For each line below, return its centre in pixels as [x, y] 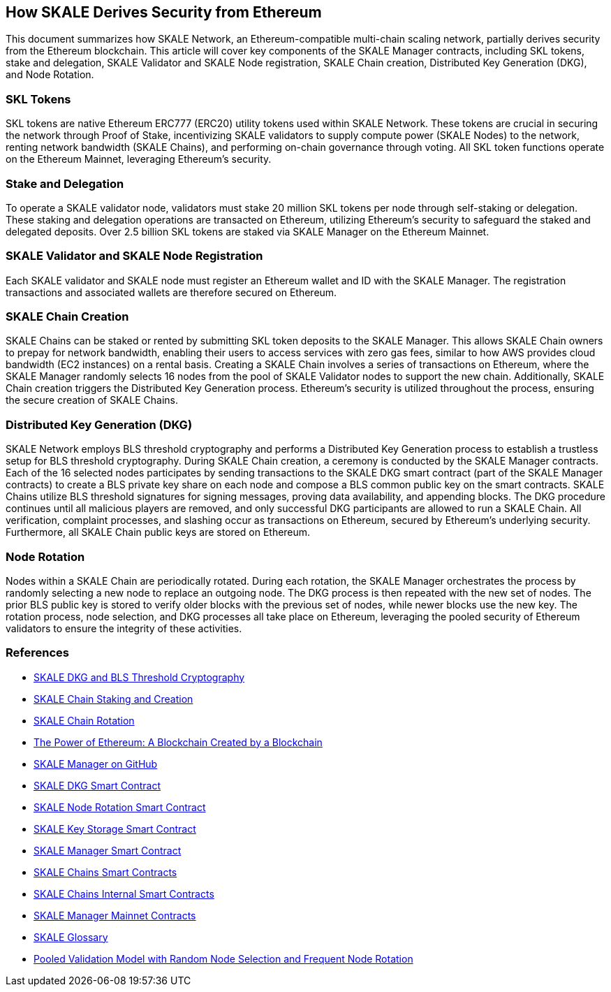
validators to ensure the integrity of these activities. [124, 628]
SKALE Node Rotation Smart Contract [120, 807]
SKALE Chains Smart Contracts [105, 872]
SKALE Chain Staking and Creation [113, 699]
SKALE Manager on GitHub [96, 764]
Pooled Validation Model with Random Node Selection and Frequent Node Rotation [223, 958]
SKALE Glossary [71, 937]
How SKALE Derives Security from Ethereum [164, 12]
